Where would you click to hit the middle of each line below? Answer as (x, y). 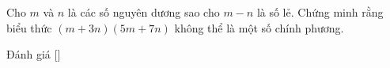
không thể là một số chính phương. (259, 27)
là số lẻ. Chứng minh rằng (320, 12)
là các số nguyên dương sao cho (144, 12)
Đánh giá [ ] (34, 54)
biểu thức (29, 27)
